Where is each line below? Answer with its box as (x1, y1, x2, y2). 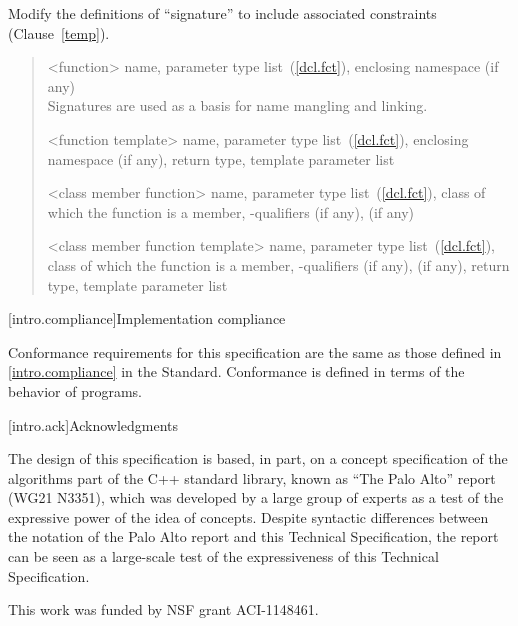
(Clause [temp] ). (8, 22, 110, 43)
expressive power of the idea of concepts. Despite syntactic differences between (8, 506, 489, 527)
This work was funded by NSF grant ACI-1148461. (8, 599, 319, 620)
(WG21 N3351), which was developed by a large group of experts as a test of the (8, 487, 504, 508)
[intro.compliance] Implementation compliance (8, 308, 286, 329)
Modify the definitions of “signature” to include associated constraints (8, 3, 437, 23)
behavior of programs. (8, 380, 142, 401)
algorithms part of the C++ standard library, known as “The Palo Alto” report (8, 467, 496, 488)
